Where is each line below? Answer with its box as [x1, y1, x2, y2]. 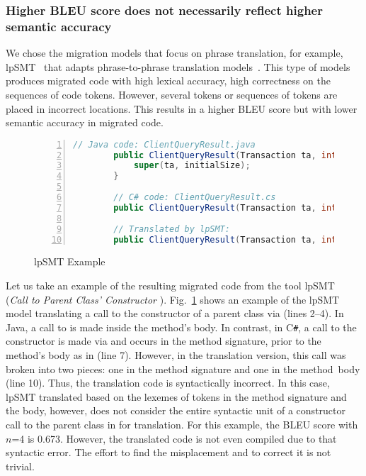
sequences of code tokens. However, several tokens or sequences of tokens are [6, 87, 338, 101]
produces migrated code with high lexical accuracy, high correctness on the [6, 73, 331, 88]
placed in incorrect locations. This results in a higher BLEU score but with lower [6, 101, 358, 116]
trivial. [6, 458, 35, 473]
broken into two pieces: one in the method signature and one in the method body [6, 361, 360, 376]
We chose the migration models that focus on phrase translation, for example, [6, 45, 343, 60]
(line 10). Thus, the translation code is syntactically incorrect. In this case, [6, 375, 330, 390]
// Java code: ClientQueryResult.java [73, 139, 256, 150]
